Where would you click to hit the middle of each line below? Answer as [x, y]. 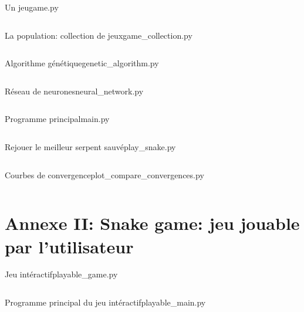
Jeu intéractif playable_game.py [61, 274]
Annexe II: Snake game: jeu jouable [152, 223]
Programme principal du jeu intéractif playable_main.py [105, 302]
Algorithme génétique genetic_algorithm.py [82, 63]
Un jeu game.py [32, 7]
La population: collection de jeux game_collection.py [99, 35]
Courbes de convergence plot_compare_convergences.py [104, 174]
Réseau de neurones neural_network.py [74, 91]
